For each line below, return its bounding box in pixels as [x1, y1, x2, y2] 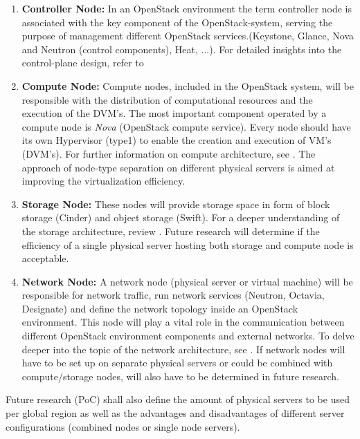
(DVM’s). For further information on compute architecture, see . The [21, 146, 316, 160]
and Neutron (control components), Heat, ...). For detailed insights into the [21, 41, 342, 56]
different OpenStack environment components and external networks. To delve [21, 328, 354, 343]
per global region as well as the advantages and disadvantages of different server [6, 406, 345, 420]
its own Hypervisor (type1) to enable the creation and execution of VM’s [21, 133, 332, 147]
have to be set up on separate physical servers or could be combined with [21, 355, 333, 370]
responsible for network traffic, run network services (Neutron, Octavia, [21, 288, 325, 302]
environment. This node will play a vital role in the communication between [21, 315, 345, 329]
